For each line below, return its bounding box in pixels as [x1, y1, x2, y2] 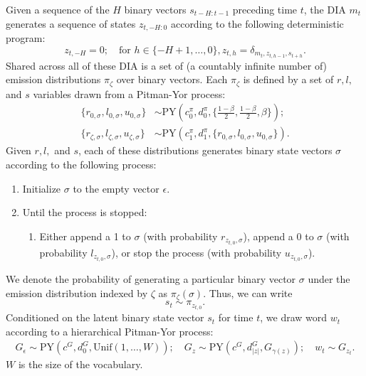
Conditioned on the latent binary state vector [6, 310, 204, 325]
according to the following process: [6, 157, 157, 172]
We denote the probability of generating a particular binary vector [6, 272, 296, 286]
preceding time [232, 2, 298, 16]
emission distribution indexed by [6, 285, 148, 300]
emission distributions [6, 72, 101, 87]
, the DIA [303, 2, 346, 16]
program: [6, 31, 46, 45]
